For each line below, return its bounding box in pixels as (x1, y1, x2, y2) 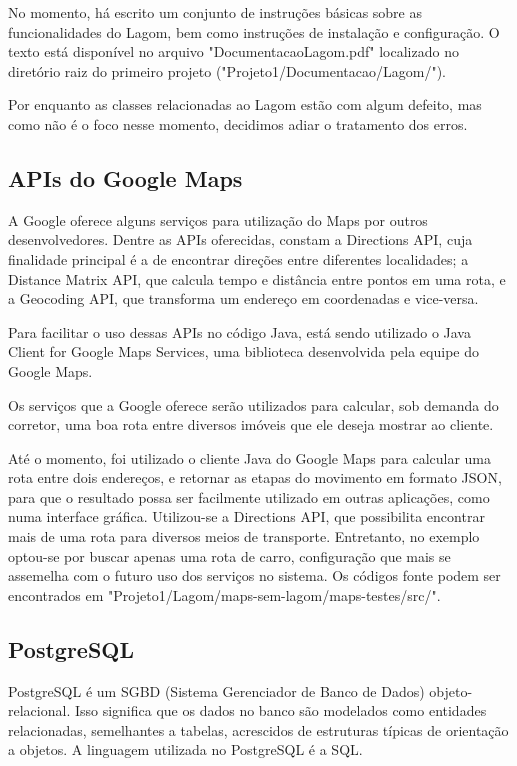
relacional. (8, 700, 71, 721)
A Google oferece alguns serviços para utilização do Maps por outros (8, 209, 428, 230)
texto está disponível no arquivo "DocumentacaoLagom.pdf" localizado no (8, 41, 459, 62)
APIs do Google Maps (8, 162, 243, 193)
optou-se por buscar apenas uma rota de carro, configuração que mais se (8, 545, 451, 566)
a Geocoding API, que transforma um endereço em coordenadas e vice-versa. (8, 288, 479, 309)
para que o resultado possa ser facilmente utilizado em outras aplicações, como (8, 486, 490, 507)
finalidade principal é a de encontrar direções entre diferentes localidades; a (8, 248, 469, 269)
